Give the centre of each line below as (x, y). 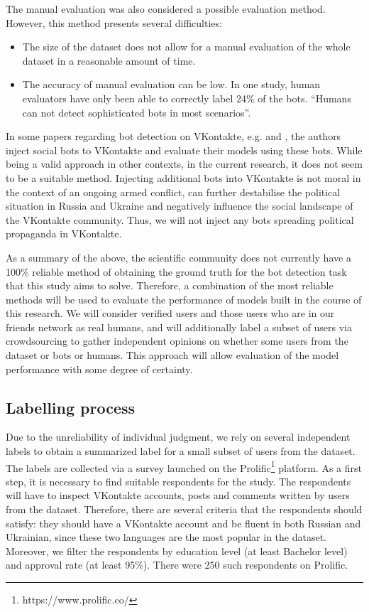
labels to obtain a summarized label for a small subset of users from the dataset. (181, 451)
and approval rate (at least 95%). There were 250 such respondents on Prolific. (177, 565)
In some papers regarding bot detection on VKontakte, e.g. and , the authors (174, 136)
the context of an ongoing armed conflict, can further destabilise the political (173, 192)
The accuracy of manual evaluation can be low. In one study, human (171, 84)
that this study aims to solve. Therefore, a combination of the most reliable (170, 285)
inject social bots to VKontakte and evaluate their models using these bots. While (184, 150)
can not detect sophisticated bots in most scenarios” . (137, 112)
